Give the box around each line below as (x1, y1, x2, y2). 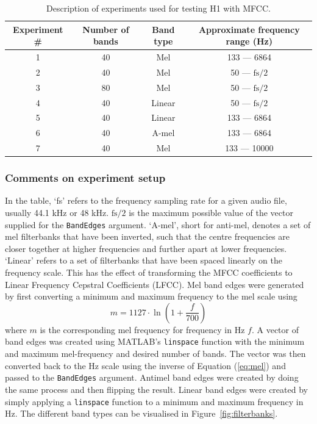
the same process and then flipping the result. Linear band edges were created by (5, 383, 308, 395)
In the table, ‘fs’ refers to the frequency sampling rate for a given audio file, (5, 194, 287, 207)
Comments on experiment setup (5, 170, 166, 185)
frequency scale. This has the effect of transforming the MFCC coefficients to (5, 266, 293, 279)
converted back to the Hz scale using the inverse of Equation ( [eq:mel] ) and (5, 359, 286, 372)
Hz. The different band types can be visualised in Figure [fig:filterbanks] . (5, 407, 278, 420)
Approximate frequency (198, 23, 300, 35)
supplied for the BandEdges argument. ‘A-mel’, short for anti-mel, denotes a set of (5, 218, 311, 231)
